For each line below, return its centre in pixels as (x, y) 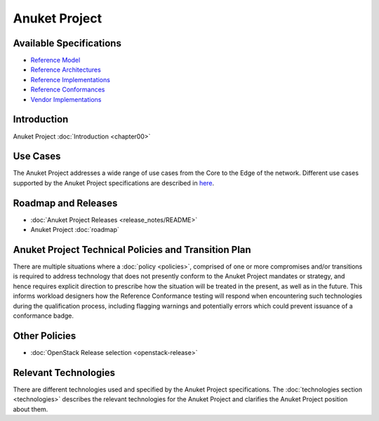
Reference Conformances (68, 90)
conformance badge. (43, 316)
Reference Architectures (66, 70)
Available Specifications (67, 43)
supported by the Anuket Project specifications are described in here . (114, 183)
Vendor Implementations (66, 99)
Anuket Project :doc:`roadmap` (75, 230)
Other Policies (45, 336)
